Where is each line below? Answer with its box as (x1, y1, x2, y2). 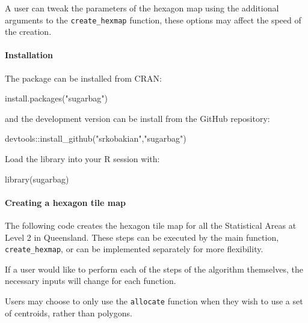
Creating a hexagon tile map (5, 196, 126, 208)
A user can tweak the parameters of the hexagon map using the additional (5, 2, 279, 14)
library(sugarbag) (5, 172, 69, 185)
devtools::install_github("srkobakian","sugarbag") (5, 132, 186, 145)
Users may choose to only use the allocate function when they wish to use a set (5, 295, 303, 307)
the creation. (5, 25, 52, 38)
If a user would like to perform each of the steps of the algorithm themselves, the (5, 262, 303, 275)
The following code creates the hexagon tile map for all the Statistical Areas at (5, 219, 297, 231)
